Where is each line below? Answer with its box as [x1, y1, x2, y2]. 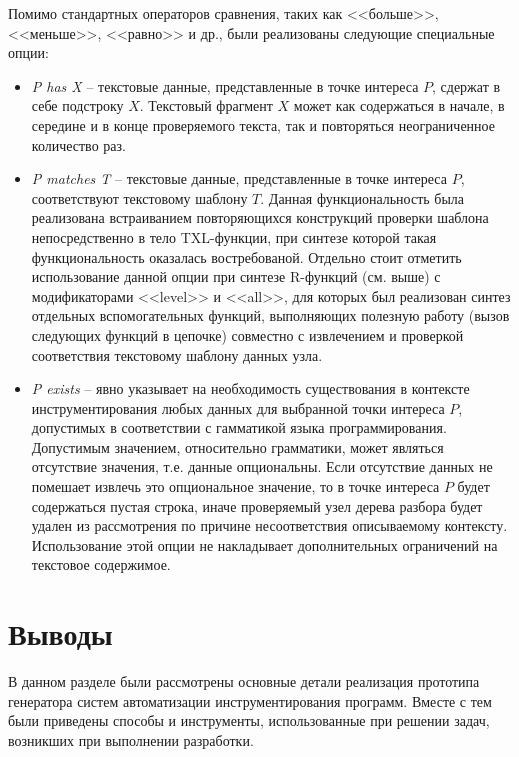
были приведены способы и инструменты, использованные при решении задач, [8, 710, 490, 731]
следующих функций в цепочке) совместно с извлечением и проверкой [31, 324, 464, 345]
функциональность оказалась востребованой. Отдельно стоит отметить [31, 246, 462, 267]
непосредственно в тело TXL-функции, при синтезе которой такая [31, 226, 437, 247]
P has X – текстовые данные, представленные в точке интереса [31, 75, 419, 96]
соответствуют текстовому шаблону [31, 187, 248, 208]
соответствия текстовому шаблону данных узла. [31, 344, 323, 365]
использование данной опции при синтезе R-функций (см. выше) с [31, 266, 441, 287]
